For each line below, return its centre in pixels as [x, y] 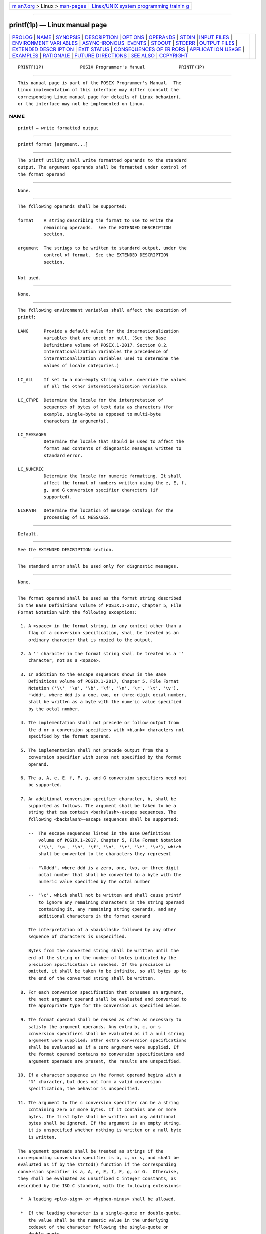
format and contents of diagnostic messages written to [113, 448]
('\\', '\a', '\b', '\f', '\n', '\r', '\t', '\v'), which [110, 847]
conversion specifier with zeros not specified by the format [105, 757]
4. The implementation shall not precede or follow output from [100, 723]
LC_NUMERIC [31, 469]
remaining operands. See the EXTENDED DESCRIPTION [107, 227]
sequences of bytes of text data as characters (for [109, 407]
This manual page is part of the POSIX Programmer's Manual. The [100, 83]
